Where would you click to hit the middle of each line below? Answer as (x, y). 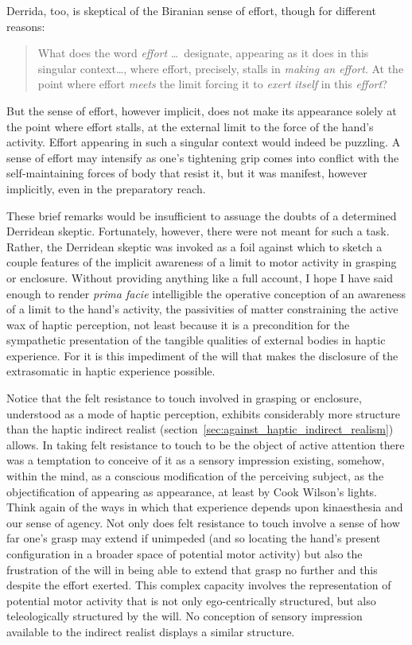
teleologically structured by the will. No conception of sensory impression (185, 616)
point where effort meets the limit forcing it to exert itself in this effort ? (212, 84)
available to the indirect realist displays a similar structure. (151, 631)
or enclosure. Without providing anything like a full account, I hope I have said (200, 277)
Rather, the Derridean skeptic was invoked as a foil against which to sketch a (194, 246)
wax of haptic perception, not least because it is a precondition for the (178, 324)
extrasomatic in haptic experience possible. (111, 371)
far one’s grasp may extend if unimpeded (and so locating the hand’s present (194, 538)
